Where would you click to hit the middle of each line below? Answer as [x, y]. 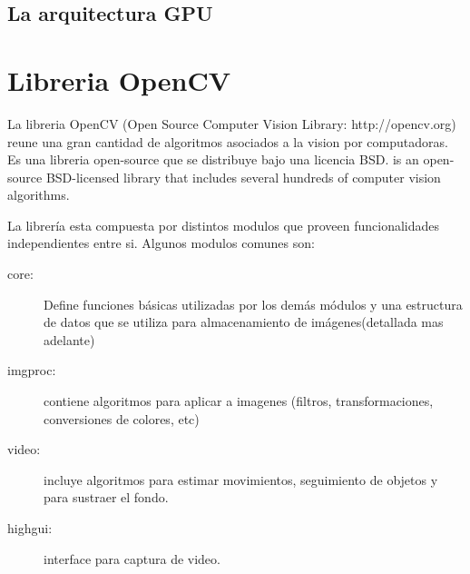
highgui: [30, 528]
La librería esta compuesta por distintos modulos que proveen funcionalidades [224, 225]
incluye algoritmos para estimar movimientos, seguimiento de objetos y [241, 479]
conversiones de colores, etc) [122, 418]
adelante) [69, 339]
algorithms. [39, 195]
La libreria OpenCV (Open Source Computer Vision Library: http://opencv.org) [232, 123]
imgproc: [32, 370]
